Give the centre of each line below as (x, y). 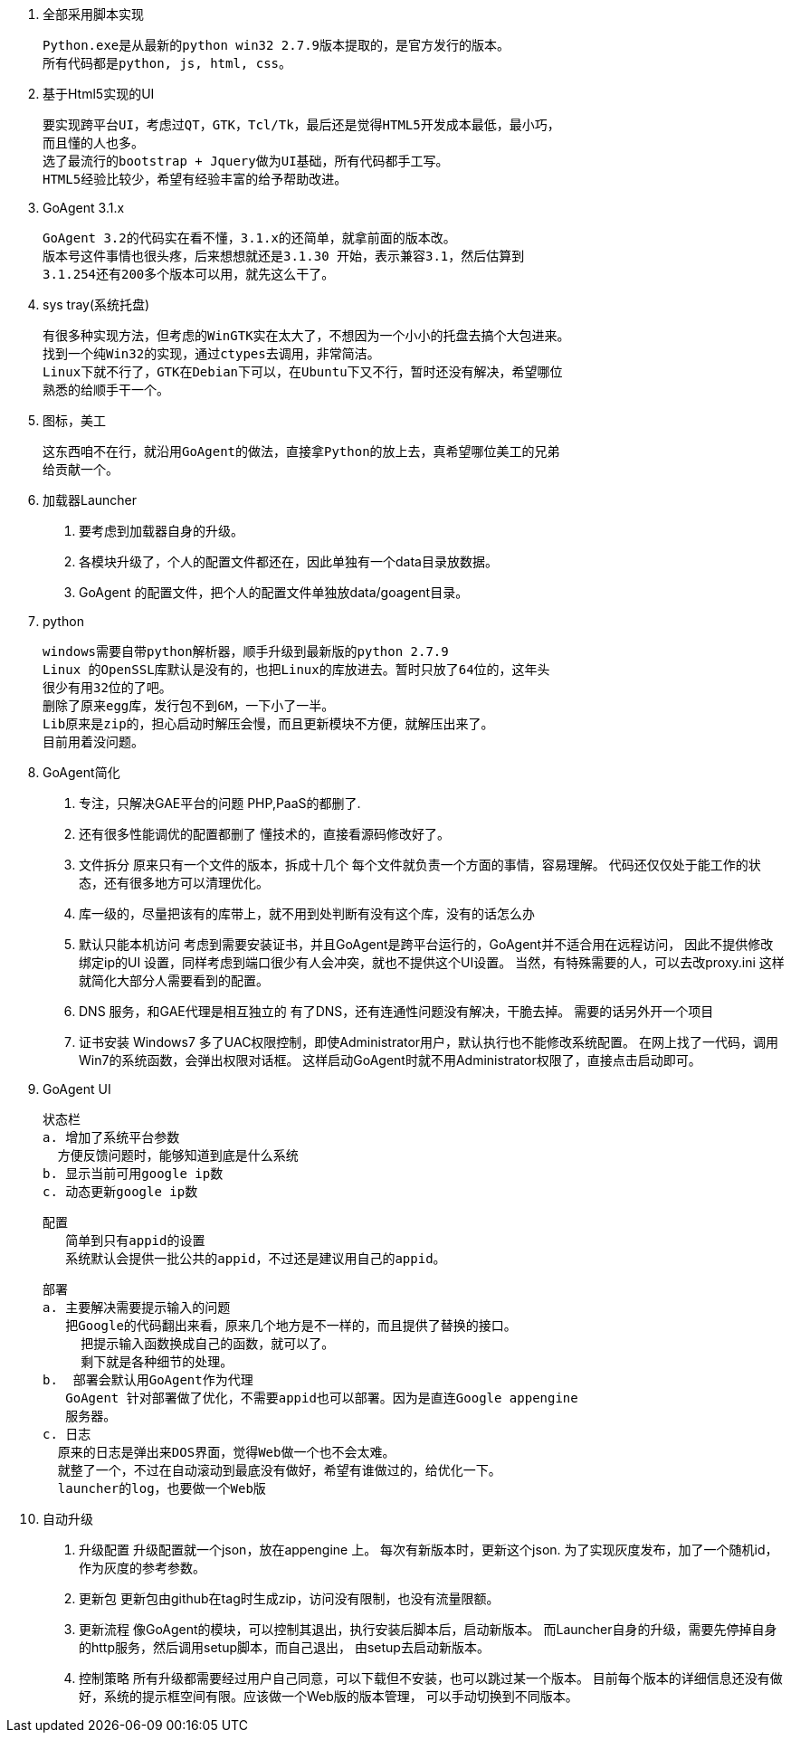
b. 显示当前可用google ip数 (133, 1174)
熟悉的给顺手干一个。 (106, 390)
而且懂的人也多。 (93, 143)
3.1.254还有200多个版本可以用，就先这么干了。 (189, 274)
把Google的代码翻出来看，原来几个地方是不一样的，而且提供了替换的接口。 (291, 1326)
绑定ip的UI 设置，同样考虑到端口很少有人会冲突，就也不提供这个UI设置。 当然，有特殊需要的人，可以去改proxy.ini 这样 (432, 962)
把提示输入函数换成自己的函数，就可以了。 (208, 1344)
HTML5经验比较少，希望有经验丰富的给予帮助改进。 (195, 179)
